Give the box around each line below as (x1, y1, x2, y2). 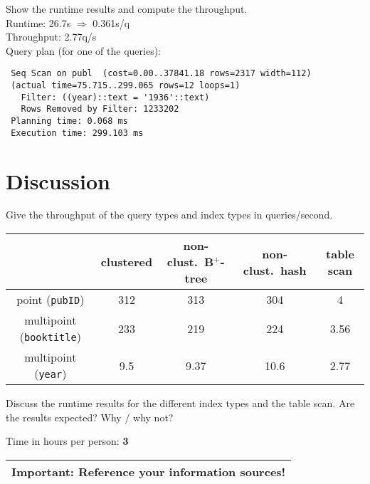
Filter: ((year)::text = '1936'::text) (21, 92, 210, 102)
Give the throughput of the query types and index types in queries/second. (6, 207, 333, 222)
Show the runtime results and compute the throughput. (6, 1, 248, 16)
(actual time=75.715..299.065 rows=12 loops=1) (11, 80, 240, 91)
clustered (100, 253, 153, 270)
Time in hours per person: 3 (6, 433, 129, 448)
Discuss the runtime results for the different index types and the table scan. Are (6, 396, 355, 411)
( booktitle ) (19, 328, 81, 345)
